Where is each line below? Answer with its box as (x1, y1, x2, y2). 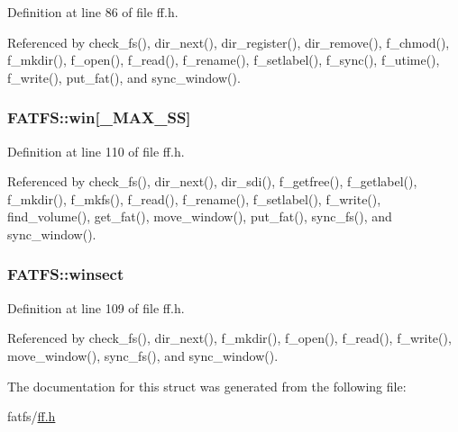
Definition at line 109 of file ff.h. (7, 298, 185, 317)
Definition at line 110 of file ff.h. (7, 141, 185, 160)
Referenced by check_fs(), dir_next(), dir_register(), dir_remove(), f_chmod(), (7, 32, 450, 51)
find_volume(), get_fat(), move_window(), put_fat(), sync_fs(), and (7, 207, 392, 226)
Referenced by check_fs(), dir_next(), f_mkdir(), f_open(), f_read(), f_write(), (7, 328, 452, 347)
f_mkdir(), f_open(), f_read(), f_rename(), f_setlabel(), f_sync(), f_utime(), (7, 50, 440, 69)
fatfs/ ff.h (7, 407, 56, 426)
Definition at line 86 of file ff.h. (7, 3, 179, 21)
